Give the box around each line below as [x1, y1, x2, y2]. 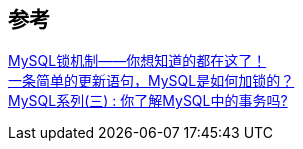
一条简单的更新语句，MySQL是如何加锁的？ [8, 72, 295, 90]
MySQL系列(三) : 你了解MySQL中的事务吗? [8, 92, 288, 110]
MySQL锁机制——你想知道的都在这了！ [8, 52, 267, 70]
